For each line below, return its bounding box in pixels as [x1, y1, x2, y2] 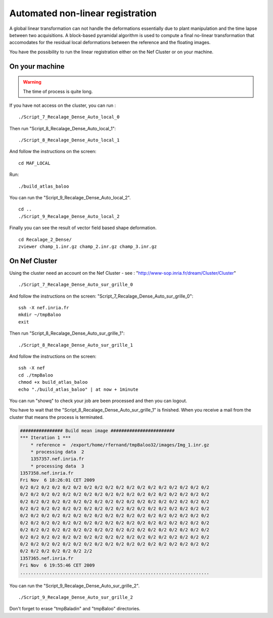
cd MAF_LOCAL [18, 160, 51, 166]
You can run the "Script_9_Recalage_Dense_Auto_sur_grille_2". [9, 583, 140, 589]
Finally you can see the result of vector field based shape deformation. [9, 225, 157, 231]
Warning [23, 79, 41, 85]
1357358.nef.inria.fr [20, 470, 74, 476]
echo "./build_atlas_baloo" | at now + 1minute [18, 386, 139, 392]
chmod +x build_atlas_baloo [18, 379, 88, 385]
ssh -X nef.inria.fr [18, 305, 69, 311]
